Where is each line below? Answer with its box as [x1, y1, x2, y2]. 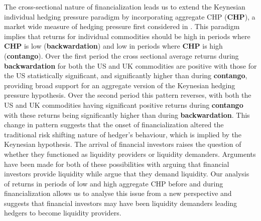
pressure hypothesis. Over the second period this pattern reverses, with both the [4, 90, 251, 100]
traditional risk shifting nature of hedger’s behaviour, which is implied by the [4, 129, 242, 139]
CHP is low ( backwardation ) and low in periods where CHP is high [4, 41, 223, 51]
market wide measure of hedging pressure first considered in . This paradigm [4, 21, 240, 32]
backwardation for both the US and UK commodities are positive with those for [4, 60, 257, 71]
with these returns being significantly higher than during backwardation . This [4, 109, 250, 120]
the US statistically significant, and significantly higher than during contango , [4, 70, 247, 81]
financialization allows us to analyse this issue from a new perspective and [4, 188, 232, 198]
